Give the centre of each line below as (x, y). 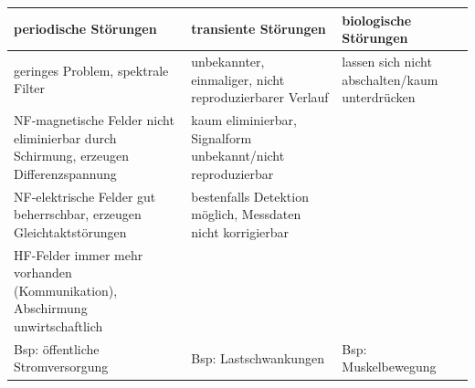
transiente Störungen (259, 29)
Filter (30, 88)
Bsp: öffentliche (57, 348)
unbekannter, (228, 61)
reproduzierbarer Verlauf (260, 97)
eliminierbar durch (65, 137)
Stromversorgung (61, 367)
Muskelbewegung (389, 367)
